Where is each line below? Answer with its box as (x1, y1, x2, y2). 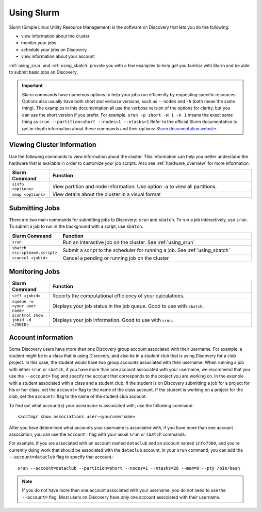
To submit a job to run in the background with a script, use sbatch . (9, 223, 144, 229)
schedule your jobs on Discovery (21, 47, 87, 52)
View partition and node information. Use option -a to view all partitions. (52, 183, 217, 190)
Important (22, 83, 43, 88)
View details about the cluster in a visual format (52, 191, 161, 198)
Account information (9, 333, 73, 341)
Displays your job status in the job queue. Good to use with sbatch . (52, 303, 204, 309)
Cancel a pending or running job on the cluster (62, 255, 169, 261)
